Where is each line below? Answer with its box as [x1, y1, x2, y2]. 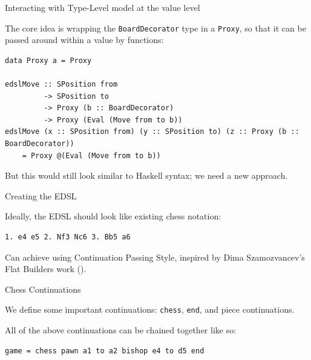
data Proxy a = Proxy [5, 56, 92, 65]
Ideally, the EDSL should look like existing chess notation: [5, 210, 221, 222]
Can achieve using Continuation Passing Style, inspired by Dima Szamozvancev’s [5, 250, 305, 263]
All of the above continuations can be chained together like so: [5, 324, 237, 336]
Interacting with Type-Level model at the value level [5, 1, 200, 13]
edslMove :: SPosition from [5, 80, 118, 89]
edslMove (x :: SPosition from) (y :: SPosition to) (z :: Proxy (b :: [5, 127, 300, 136]
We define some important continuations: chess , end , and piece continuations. [5, 303, 295, 316]
